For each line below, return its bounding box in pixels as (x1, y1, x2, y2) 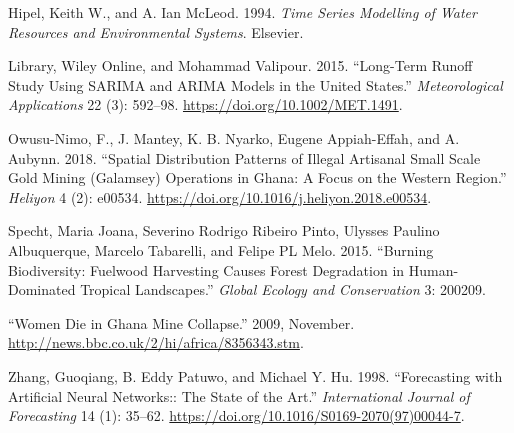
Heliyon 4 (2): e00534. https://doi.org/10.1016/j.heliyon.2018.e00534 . (8, 186, 432, 207)
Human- (408, 259, 459, 280)
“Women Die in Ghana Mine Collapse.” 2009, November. (8, 312, 355, 333)
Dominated (8, 279, 76, 300)
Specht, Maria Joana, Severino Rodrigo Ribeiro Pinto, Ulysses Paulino (8, 220, 440, 241)
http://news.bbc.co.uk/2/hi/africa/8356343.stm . (8, 332, 304, 353)
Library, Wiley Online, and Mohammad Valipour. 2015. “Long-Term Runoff (8, 55, 473, 76)
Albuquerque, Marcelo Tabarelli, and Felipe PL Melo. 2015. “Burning (8, 239, 434, 260)
